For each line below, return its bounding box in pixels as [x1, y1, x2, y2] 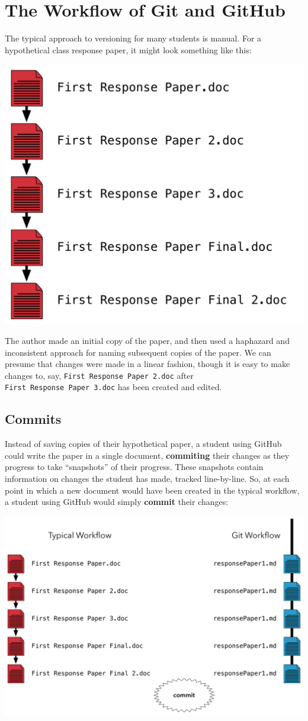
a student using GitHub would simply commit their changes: [5, 495, 229, 508]
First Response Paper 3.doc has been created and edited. [5, 381, 222, 393]
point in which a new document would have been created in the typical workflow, [5, 484, 300, 496]
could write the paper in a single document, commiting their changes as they [5, 449, 290, 461]
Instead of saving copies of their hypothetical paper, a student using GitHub [5, 437, 282, 450]
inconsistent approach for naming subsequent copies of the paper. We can [5, 346, 271, 358]
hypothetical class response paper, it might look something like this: [5, 43, 252, 56]
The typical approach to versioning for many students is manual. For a [5, 32, 262, 44]
